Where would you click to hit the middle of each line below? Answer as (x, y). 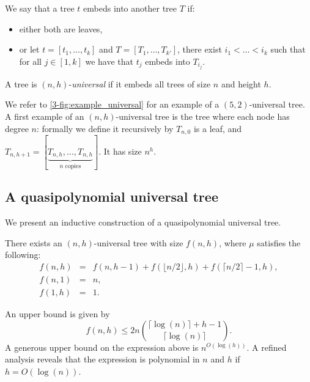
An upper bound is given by (57, 313)
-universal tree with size (138, 242)
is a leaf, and (218, 128)
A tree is (21, 83)
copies (73, 167)
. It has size (120, 151)
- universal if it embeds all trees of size (140, 83)
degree (17, 128)
